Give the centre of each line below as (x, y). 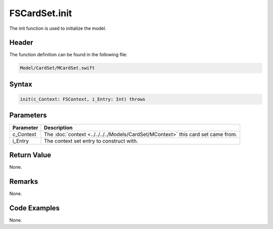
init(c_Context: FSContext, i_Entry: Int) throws (83, 99)
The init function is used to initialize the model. (58, 28)
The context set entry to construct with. (91, 141)
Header (21, 43)
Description (58, 127)
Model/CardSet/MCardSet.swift (57, 68)
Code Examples (35, 208)
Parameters (28, 116)
